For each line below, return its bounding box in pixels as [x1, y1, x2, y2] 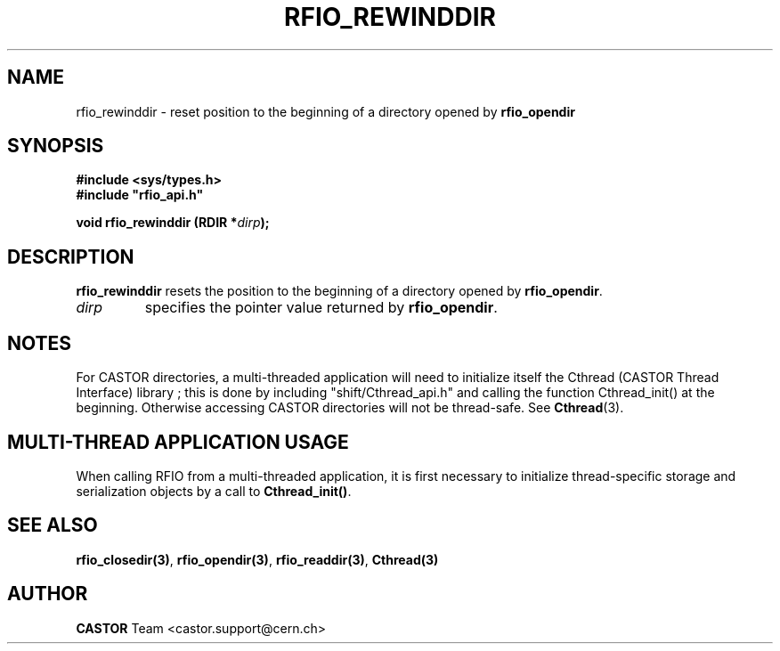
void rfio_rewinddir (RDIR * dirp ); [76, 215, 270, 231]
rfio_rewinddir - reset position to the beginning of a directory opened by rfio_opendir [76, 103, 575, 119]
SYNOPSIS [7, 134, 104, 158]
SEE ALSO [7, 514, 98, 537]
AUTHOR [7, 582, 88, 606]
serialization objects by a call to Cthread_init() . [76, 483, 352, 499]
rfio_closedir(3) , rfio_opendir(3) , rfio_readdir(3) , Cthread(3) [76, 551, 439, 567]
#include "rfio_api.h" [76, 187, 204, 203]
